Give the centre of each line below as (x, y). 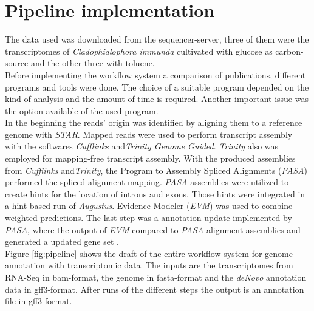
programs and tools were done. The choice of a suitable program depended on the (157, 87)
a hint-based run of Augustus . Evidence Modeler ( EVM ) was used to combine (149, 206)
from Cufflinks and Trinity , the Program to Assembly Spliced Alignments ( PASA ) (156, 170)
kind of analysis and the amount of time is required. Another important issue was (157, 99)
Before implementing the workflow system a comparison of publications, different (155, 74)
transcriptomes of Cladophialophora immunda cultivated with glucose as (139, 51)
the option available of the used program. (82, 110)
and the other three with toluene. (93, 63)
